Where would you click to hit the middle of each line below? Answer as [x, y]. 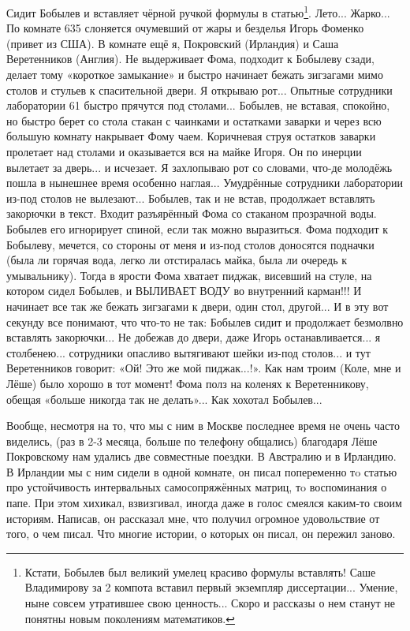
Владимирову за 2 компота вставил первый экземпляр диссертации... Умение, [211, 587]
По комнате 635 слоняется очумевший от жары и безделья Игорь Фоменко [185, 28]
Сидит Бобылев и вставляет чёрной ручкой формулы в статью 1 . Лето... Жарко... [198, 11]
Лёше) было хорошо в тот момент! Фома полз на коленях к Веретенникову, [188, 383]
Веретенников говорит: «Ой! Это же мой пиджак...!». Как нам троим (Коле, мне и [204, 368]
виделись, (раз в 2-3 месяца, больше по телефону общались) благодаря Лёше [192, 441]
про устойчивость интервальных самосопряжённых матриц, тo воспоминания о [197, 487]
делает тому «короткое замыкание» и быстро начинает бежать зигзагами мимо [195, 75]
